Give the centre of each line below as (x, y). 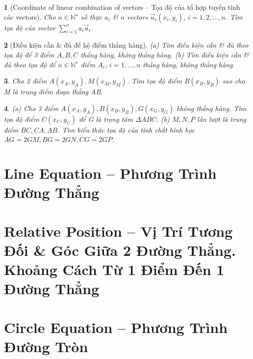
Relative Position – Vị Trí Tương (118, 231)
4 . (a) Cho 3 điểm (31, 108)
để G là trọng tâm (106, 119)
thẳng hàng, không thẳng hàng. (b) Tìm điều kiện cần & (165, 54)
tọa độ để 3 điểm (29, 54)
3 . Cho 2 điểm (25, 81)
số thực (91, 16)
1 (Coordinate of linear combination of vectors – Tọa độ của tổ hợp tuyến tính (122, 7)
